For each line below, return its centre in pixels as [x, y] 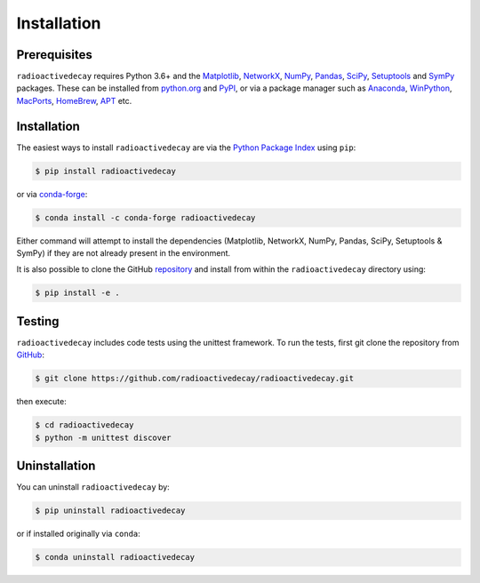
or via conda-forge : [52, 194]
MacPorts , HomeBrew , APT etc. [74, 100]
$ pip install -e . [77, 293]
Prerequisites [54, 55]
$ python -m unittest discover [104, 437]
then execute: [41, 402]
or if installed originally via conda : [79, 534]
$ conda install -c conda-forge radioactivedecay [145, 217]
